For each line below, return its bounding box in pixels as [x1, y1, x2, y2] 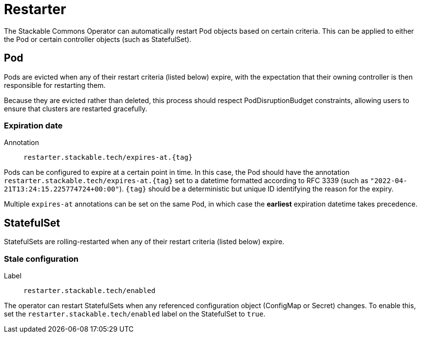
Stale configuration [4, 253, 79, 264]
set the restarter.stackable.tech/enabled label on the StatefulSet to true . [4, 309, 266, 318]
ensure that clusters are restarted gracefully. [4, 104, 147, 113]
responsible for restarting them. [4, 81, 106, 89]
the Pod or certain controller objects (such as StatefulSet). [4, 35, 192, 43]
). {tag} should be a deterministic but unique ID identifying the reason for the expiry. [119, 185, 394, 193]
